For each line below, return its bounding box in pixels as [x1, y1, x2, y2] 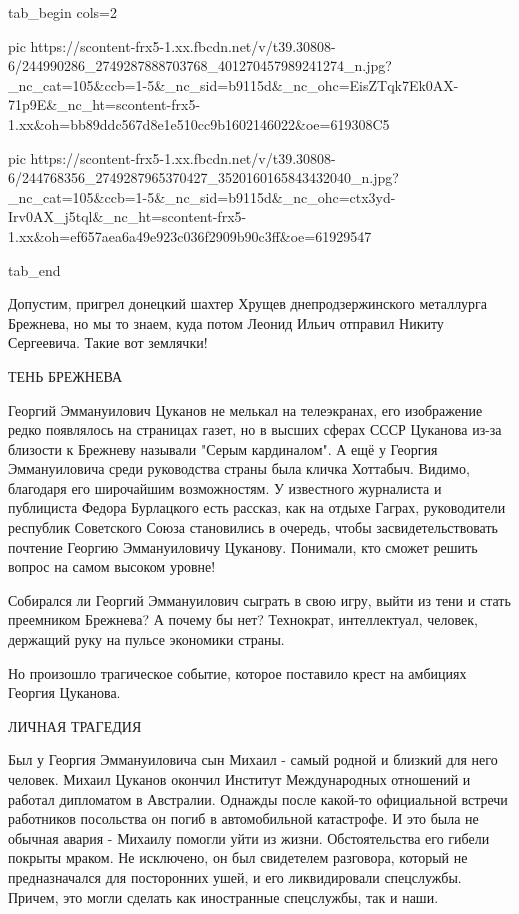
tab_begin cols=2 [8, 2, 117, 22]
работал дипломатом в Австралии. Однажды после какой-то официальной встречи [8, 788, 508, 809]
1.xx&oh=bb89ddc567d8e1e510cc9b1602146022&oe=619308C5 [8, 113, 390, 134]
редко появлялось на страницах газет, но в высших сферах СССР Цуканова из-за [8, 419, 502, 440]
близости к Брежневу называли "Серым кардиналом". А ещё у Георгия [8, 438, 438, 459]
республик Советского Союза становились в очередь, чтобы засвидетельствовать [8, 517, 498, 538]
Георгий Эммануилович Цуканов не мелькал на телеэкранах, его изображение [8, 399, 483, 420]
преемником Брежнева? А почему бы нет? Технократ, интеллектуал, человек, [8, 609, 478, 630]
